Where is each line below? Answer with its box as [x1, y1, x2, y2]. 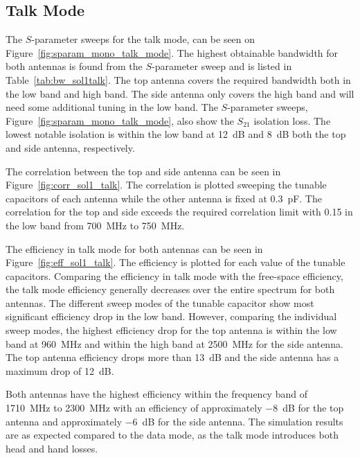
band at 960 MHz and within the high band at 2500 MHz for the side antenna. [6, 336, 343, 351]
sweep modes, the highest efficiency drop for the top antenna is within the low [6, 323, 337, 337]
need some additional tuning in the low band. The [6, 100, 218, 114]
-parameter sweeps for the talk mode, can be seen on [31, 32, 255, 46]
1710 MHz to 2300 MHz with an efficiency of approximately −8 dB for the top [6, 400, 344, 415]
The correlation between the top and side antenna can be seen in [6, 164, 281, 178]
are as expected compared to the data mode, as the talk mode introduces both [6, 428, 339, 442]
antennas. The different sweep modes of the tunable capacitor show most [6, 295, 314, 310]
